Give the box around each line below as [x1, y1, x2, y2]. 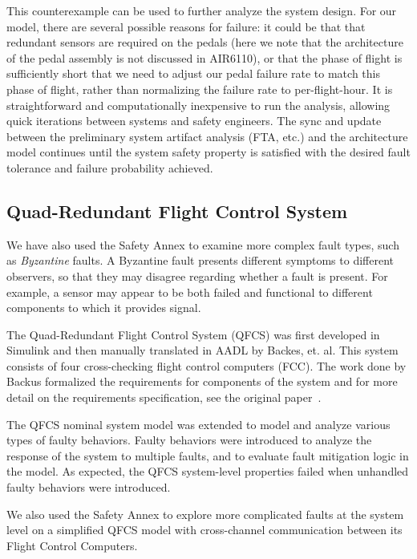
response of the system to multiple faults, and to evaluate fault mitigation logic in [6, 447, 409, 464]
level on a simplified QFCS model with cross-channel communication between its [6, 521, 403, 538]
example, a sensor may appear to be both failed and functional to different [6, 283, 373, 300]
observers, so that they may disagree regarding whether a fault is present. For [6, 267, 388, 284]
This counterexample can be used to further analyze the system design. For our [6, 2, 397, 18]
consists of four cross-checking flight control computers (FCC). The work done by [6, 357, 407, 374]
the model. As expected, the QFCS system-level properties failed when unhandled [6, 463, 409, 480]
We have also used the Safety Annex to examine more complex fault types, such [6, 236, 399, 253]
